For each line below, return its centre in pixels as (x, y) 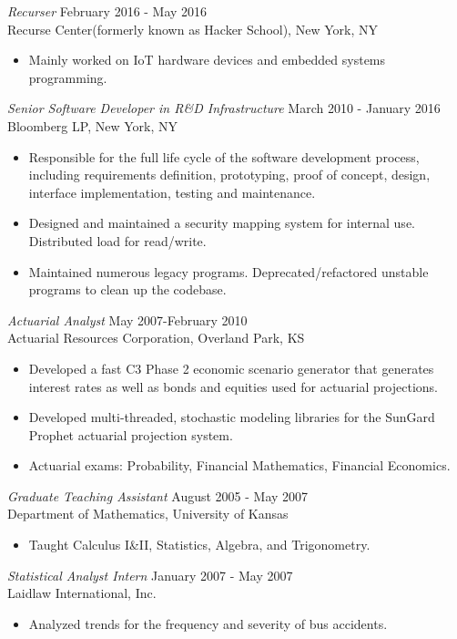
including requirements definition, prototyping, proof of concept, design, (229, 175)
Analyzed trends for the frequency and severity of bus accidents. (208, 623)
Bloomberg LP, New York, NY (92, 125)
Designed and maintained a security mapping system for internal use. (222, 223)
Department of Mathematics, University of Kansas (148, 514)
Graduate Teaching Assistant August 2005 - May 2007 (158, 495)
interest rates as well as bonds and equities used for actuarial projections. (233, 386)
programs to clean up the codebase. (127, 289)
